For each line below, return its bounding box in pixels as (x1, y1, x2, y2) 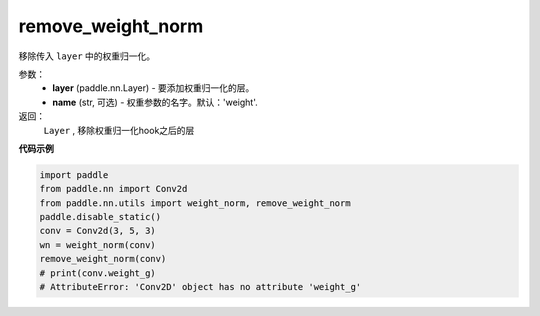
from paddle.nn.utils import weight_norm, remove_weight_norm (39, 197, 351, 209)
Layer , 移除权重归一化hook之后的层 (43, 124, 195, 136)
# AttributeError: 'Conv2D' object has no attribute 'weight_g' (39, 281, 362, 292)
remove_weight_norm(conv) (39, 253, 167, 265)
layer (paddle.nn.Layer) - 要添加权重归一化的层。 (52, 82, 255, 94)
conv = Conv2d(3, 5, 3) (39, 225, 157, 237)
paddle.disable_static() (39, 211, 162, 223)
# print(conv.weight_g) (39, 267, 157, 279)
